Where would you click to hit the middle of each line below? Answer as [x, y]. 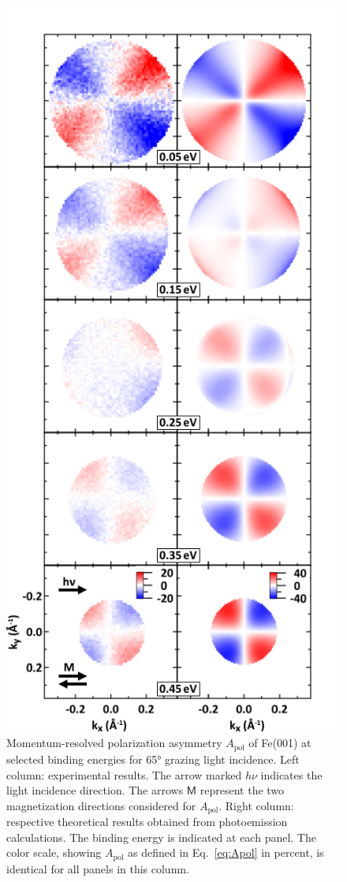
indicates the [291, 774]
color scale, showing [54, 852]
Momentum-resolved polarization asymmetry [114, 743]
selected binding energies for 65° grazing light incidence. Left [153, 759]
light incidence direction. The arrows [95, 790]
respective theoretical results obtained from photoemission [147, 822]
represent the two [242, 790]
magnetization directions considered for [101, 805]
